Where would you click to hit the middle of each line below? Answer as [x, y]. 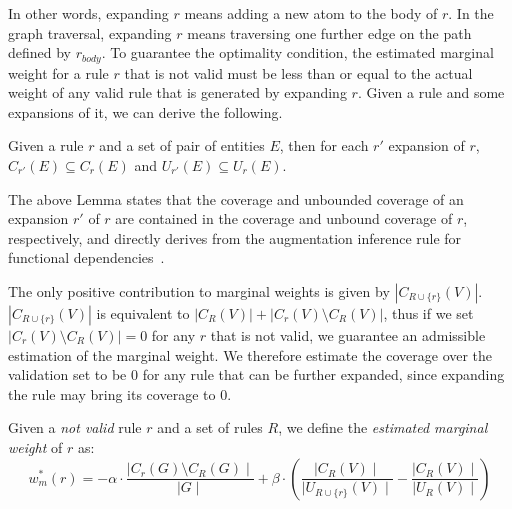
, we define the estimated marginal [383, 427]
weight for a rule [58, 72]
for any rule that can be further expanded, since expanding [323, 374]
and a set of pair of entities [182, 145]
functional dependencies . [86, 257]
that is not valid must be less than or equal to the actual [298, 72]
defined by [40, 52]
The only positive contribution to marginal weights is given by [199, 290]
